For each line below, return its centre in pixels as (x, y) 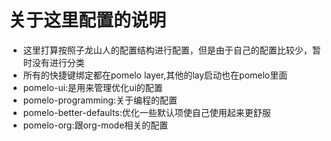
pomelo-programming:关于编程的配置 (100, 100)
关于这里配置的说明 (87, 20)
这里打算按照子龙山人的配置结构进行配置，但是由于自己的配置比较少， (167, 50)
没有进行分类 (58, 62)
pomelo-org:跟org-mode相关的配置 (95, 125)
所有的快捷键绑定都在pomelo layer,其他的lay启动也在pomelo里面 (155, 75)
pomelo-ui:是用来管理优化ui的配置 (92, 87)
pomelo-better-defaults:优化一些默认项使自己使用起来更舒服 (146, 112)
